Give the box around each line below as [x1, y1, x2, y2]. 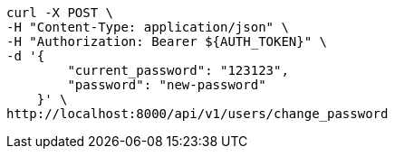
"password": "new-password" [67, 78, 266, 92]
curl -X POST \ [6, 5, 114, 20]
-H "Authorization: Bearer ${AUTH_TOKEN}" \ [6, 34, 328, 49]
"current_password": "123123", [67, 63, 289, 78]
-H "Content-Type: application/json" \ [6, 20, 289, 34]
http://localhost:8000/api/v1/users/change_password [6, 106, 389, 121]
